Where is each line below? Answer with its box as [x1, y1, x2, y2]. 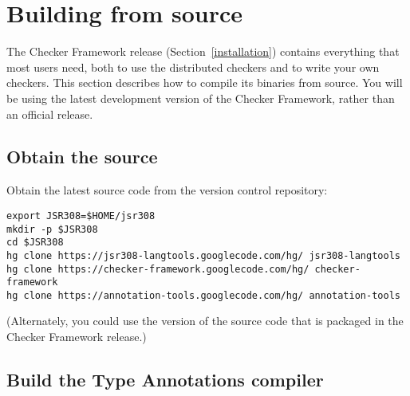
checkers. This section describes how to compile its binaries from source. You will [6, 74, 403, 91]
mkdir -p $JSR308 [6, 223, 98, 235]
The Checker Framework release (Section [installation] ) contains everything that [6, 43, 400, 60]
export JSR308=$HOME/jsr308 [6, 210, 156, 222]
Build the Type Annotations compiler [6, 367, 324, 392]
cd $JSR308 [6, 237, 64, 249]
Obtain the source [6, 144, 158, 169]
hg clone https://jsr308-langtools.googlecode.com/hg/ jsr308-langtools [6, 249, 400, 261]
